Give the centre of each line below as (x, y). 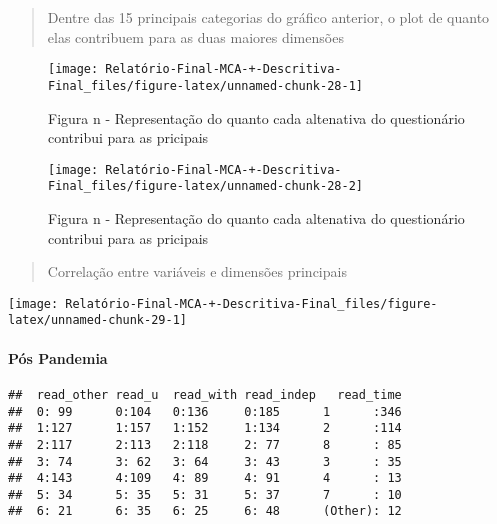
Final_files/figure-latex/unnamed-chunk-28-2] (205, 186)
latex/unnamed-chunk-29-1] (97, 320)
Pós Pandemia (58, 357)
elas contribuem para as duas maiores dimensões (195, 36)
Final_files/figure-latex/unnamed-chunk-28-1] (205, 85)
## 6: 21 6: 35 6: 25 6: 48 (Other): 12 (205, 511)
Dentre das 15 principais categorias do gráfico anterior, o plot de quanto (268, 17)
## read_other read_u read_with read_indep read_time (205, 394)
